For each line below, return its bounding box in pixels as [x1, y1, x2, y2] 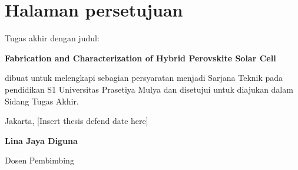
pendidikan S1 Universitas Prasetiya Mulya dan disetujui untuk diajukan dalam [5, 83, 293, 95]
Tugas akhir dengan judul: [5, 32, 100, 44]
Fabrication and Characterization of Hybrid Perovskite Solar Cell [5, 51, 276, 64]
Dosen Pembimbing [5, 154, 74, 166]
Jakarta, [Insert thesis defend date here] [5, 115, 148, 127]
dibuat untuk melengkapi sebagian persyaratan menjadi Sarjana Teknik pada [5, 71, 283, 84]
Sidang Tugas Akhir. [5, 94, 79, 107]
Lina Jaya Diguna [5, 134, 78, 146]
